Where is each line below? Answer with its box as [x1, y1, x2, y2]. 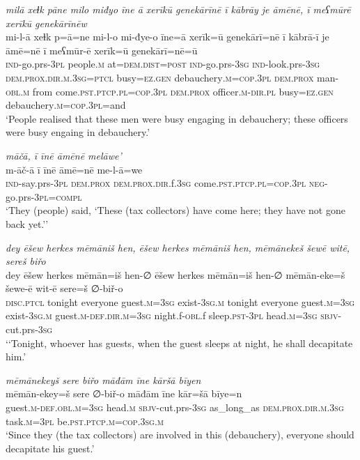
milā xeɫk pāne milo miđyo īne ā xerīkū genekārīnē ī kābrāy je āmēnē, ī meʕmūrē [6, 2, 351, 16]
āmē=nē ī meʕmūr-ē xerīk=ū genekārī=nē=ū [6, 43, 198, 57]
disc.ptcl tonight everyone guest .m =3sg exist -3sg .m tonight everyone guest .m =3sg [6, 294, 355, 309]
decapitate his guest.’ [6, 440, 95, 455]
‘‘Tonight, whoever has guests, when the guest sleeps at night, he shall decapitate [6, 335, 353, 350]
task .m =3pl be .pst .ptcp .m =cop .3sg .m [6, 413, 164, 428]
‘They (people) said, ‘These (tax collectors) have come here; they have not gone [6, 203, 345, 217]
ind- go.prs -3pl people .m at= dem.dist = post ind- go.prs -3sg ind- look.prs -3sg [6, 56, 320, 71]
